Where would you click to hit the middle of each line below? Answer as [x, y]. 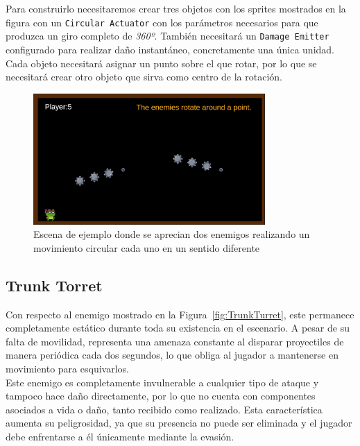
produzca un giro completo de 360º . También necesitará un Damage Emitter [168, 36]
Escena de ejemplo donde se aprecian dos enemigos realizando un [172, 234]
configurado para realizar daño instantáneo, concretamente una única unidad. [170, 49]
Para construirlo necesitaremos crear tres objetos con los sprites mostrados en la [176, 8]
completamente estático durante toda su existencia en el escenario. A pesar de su [178, 328]
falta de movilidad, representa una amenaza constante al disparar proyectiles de [175, 341]
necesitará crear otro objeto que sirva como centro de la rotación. [144, 77]
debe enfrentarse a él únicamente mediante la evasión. [120, 436]
